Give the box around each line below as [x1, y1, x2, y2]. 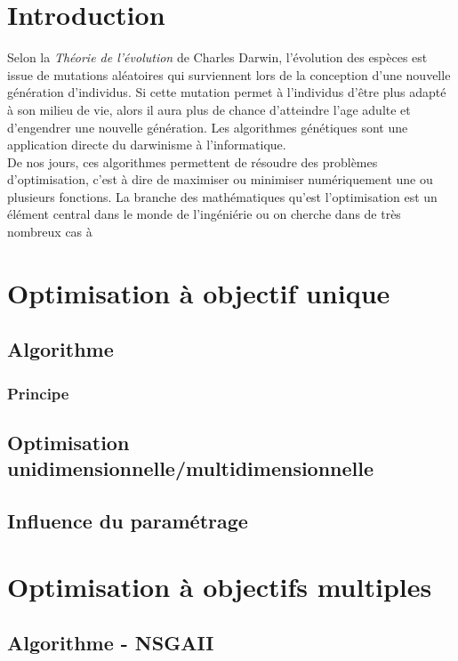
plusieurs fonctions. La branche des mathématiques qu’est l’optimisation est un [7, 187, 438, 206]
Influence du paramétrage [7, 507, 248, 535]
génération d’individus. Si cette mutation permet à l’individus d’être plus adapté [7, 83, 446, 101]
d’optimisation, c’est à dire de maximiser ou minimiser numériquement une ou [7, 170, 433, 189]
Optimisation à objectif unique [7, 274, 390, 310]
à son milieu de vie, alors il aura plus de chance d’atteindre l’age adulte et [7, 100, 411, 118]
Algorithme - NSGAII [7, 629, 214, 657]
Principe [7, 382, 69, 404]
